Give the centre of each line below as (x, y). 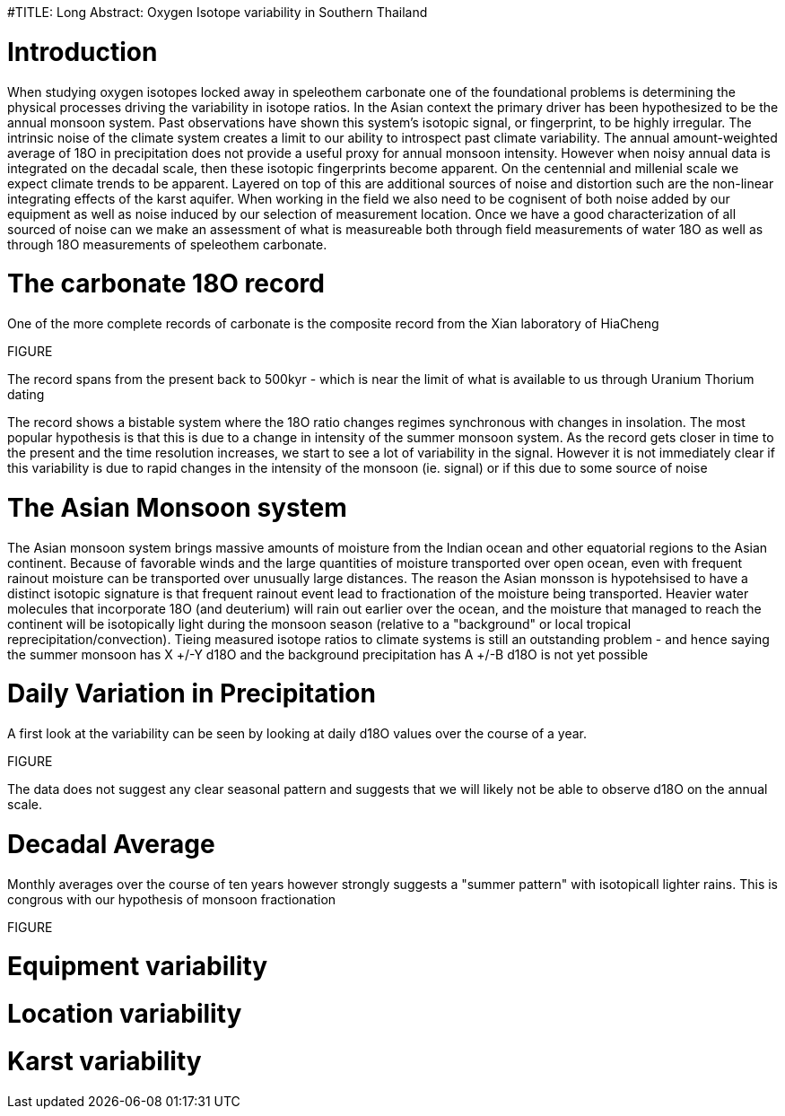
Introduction (83, 52)
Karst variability (105, 1061)
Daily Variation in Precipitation (192, 694)
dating (26, 394)
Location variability (125, 1014)
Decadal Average (111, 844)
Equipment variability (138, 967)
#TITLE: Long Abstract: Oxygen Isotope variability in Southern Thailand (218, 12)
